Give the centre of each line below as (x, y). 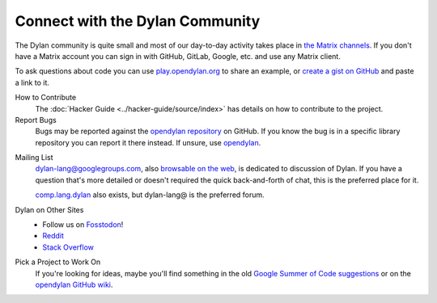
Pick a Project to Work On (58, 262)
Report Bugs (36, 120)
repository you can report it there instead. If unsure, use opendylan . (148, 142)
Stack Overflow (68, 247)
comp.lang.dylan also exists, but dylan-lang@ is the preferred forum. (150, 195)
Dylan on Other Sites (49, 209)
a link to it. (32, 82)
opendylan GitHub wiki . (74, 284)
